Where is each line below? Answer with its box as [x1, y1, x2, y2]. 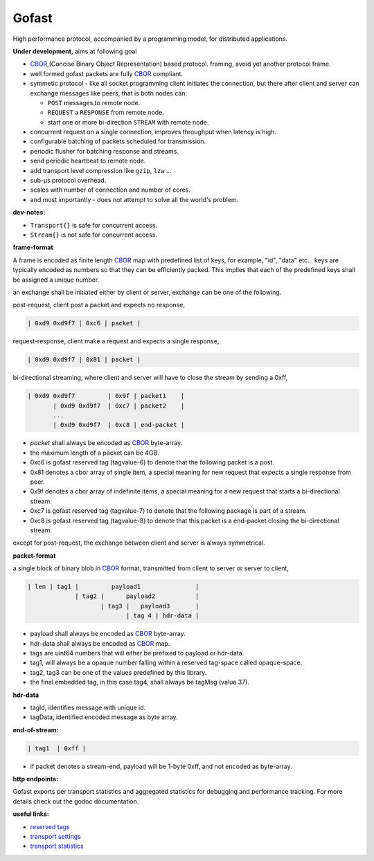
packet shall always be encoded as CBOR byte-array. [30, 439, 183, 447]
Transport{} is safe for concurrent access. [30, 221, 158, 229]
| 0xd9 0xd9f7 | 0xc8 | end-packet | [53, 421, 185, 429]
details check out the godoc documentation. [12, 797, 139, 806]
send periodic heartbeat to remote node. [30, 156, 146, 165]
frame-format [12, 243, 53, 252]
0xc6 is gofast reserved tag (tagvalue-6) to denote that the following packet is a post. [30, 458, 275, 466]
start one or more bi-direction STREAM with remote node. [47, 118, 209, 126]
